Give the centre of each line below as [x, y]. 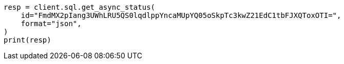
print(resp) [27, 40]
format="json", [51, 24]
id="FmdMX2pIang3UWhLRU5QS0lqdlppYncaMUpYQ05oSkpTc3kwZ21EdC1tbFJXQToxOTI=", [181, 15]
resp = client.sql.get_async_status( [80, 7]
